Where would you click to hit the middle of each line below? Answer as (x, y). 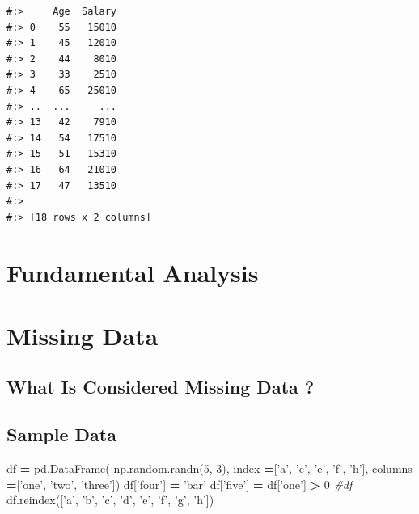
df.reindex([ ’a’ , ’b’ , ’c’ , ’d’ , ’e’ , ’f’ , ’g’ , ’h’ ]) (110, 500)
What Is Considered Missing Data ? (161, 387)
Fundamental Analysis (133, 272)
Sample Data (61, 434)
